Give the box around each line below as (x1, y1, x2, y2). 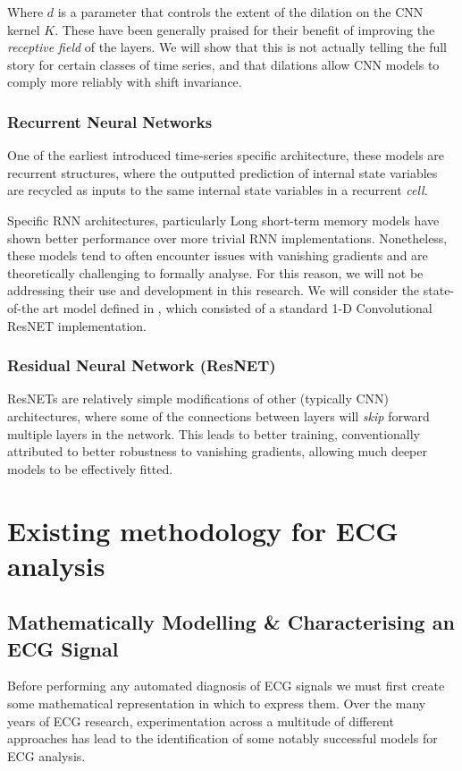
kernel (7, 20, 40, 38)
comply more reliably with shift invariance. (7, 72, 242, 91)
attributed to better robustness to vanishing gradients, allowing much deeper (7, 442, 427, 461)
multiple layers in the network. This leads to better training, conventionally (7, 424, 421, 443)
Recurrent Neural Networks (7, 110, 213, 132)
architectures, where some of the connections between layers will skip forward (7, 406, 430, 425)
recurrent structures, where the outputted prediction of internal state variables (7, 163, 438, 182)
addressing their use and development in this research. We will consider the (7, 281, 420, 300)
